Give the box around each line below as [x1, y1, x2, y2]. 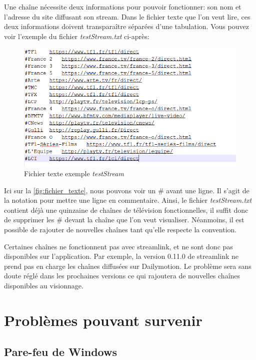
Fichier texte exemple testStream [24, 168, 124, 179]
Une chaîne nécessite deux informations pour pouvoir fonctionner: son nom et [4, 2, 241, 12]
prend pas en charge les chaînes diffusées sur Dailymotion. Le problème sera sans [4, 260, 251, 271]
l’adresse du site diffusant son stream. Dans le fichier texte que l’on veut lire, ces [4, 11, 250, 22]
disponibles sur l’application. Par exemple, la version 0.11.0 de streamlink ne [4, 251, 238, 261]
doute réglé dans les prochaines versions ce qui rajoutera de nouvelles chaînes [4, 270, 240, 281]
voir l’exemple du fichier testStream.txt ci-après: [4, 31, 149, 41]
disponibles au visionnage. [4, 280, 83, 290]
